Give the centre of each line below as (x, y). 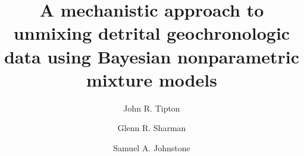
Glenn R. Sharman (152, 128)
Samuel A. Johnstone (152, 147)
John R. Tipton (152, 108)
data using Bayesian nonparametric (152, 56)
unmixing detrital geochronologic (152, 33)
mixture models (152, 79)
